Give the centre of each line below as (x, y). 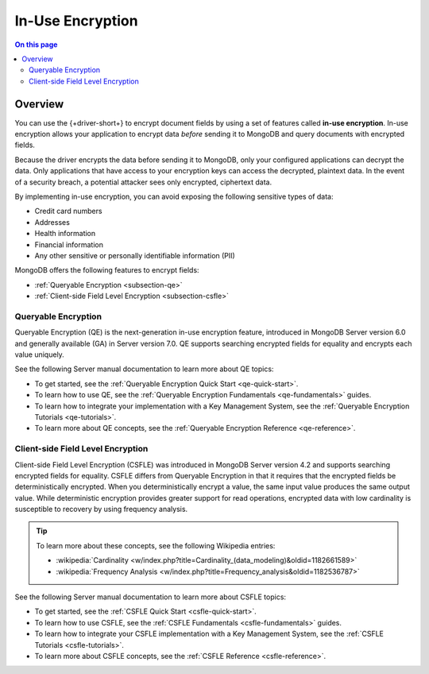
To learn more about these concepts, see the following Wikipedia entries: (156, 545)
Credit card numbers (68, 211)
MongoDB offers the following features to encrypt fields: (107, 270)
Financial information (69, 244)
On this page (36, 45)
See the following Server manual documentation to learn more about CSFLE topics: (150, 597)
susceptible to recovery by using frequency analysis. (101, 509)
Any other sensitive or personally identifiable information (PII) (135, 255)
